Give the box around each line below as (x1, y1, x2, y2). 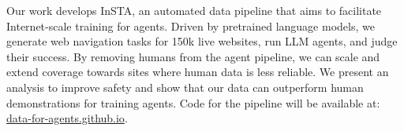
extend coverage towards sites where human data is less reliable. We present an (6, 64, 389, 80)
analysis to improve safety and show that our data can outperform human (6, 78, 364, 95)
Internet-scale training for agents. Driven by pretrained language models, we (6, 17, 375, 34)
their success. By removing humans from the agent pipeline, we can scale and (6, 48, 380, 64)
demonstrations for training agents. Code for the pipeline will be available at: (6, 94, 380, 111)
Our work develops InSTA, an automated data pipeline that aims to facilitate (6, 2, 382, 18)
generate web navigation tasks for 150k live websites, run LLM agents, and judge (6, 33, 398, 49)
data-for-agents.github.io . (6, 110, 128, 126)
